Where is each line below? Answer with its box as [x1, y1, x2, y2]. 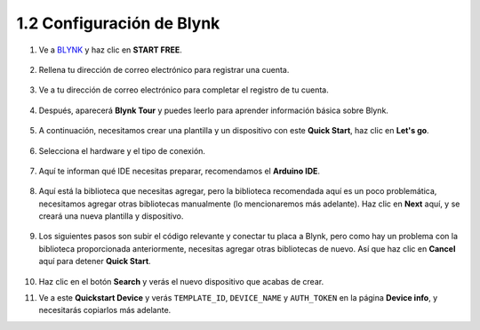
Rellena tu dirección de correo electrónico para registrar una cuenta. [38, 64, 290, 75]
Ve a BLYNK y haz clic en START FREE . [38, 44, 182, 55]
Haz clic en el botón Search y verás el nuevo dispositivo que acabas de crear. [38, 276, 324, 286]
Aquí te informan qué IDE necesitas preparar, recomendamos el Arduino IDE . [38, 165, 320, 176]
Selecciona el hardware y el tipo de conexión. [38, 145, 206, 156]
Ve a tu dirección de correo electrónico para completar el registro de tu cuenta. [38, 85, 329, 95]
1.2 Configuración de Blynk [16, 13, 220, 33]
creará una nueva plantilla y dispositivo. [38, 211, 184, 221]
